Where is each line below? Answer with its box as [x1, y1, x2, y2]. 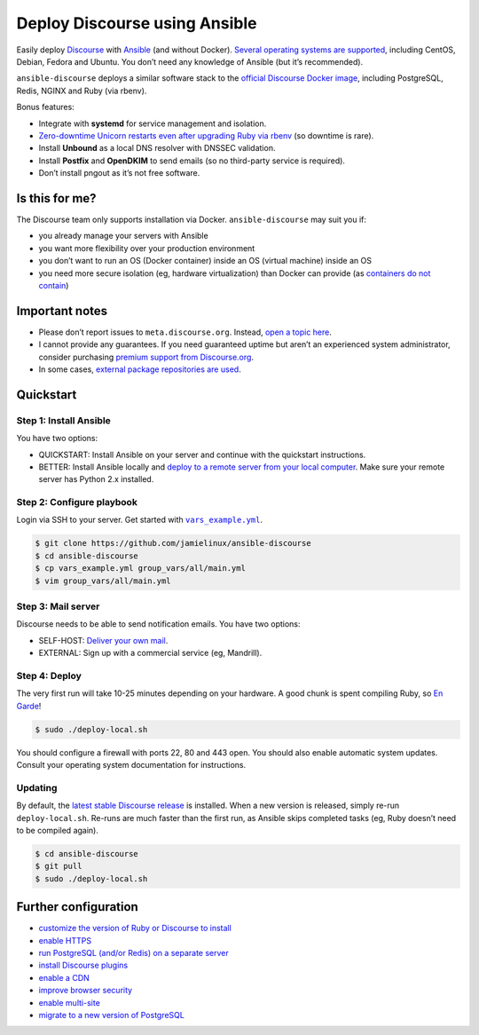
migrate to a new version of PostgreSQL [38, 1009, 185, 1020]
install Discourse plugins [38, 960, 129, 971]
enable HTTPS [38, 935, 92, 945]
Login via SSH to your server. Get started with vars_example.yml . [16, 515, 263, 525]
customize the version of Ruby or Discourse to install [38, 923, 232, 934]
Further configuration [16, 899, 139, 914]
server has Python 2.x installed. [38, 474, 154, 485]
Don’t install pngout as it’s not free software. [38, 168, 200, 178]
